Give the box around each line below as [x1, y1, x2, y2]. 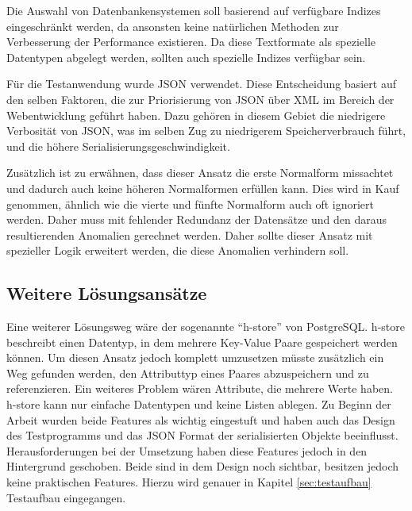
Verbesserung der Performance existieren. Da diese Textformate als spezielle [6, 33, 376, 50]
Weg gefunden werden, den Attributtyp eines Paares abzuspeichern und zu [6, 364, 369, 381]
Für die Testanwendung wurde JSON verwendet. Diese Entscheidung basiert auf [6, 75, 396, 92]
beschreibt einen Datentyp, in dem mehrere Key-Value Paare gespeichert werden [6, 333, 398, 350]
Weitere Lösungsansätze [6, 281, 207, 305]
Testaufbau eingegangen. [6, 489, 126, 505]
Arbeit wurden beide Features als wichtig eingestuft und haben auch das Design [6, 411, 395, 428]
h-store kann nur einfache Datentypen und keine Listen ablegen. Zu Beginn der [6, 396, 391, 413]
